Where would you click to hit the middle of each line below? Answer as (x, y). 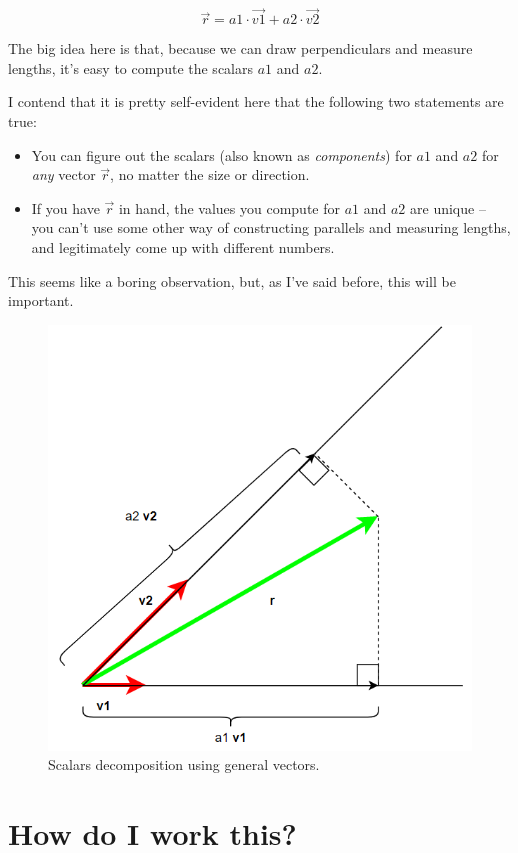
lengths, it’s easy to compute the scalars (130, 67)
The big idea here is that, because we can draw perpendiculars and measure (240, 48)
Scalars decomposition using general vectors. (184, 764)
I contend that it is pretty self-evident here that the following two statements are (256, 101)
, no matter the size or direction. (210, 174)
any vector (63, 174)
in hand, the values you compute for (229, 207)
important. (41, 300)
